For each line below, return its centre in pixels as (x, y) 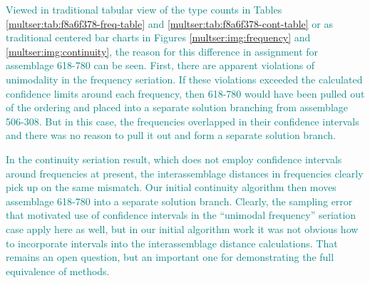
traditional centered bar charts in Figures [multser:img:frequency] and (158, 37)
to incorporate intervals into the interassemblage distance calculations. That (172, 243)
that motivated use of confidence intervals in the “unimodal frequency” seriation (181, 215)
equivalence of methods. (58, 271)
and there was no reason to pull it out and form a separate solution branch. (171, 135)
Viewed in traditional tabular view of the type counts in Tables (144, 9)
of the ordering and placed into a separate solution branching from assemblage (177, 107)
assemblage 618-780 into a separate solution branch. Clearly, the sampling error (179, 201)
